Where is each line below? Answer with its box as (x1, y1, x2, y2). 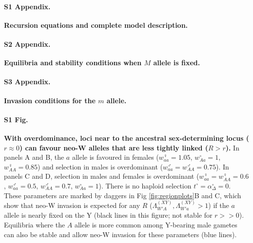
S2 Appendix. (4, 38, 51, 49)
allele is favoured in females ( (72, 152, 159, 162)
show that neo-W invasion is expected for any (4, 200, 140, 210)
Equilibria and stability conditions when (4, 57, 142, 68)
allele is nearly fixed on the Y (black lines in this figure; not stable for (4, 210, 213, 220)
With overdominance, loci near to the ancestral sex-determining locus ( (4, 132, 250, 143)
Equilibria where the (4, 219, 65, 229)
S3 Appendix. (4, 76, 51, 87)
